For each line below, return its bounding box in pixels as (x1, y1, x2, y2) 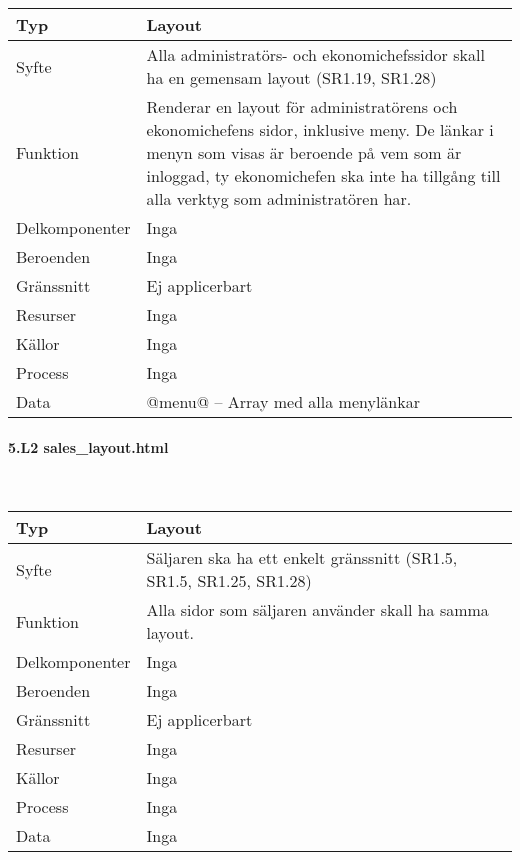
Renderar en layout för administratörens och (146, 95, 458, 118)
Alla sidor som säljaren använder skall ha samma (146, 598, 489, 622)
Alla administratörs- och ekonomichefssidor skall (146, 43, 485, 66)
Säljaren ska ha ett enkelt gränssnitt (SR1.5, (146, 546, 458, 570)
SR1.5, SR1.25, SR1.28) (146, 569, 312, 593)
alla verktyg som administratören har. (146, 187, 412, 210)
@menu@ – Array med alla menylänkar (146, 390, 420, 413)
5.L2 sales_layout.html (8, 436, 169, 457)
